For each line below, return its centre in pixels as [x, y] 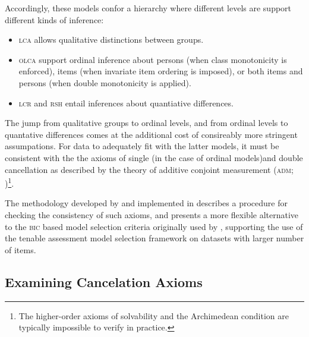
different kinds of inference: [54, 19]
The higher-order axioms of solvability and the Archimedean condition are [154, 315]
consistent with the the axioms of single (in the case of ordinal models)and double [154, 157]
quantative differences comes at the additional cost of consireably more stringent [151, 134]
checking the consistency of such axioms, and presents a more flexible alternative [152, 214]
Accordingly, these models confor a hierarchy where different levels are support [148, 8]
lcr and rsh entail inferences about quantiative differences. [126, 103]
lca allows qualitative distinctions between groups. [111, 40]
